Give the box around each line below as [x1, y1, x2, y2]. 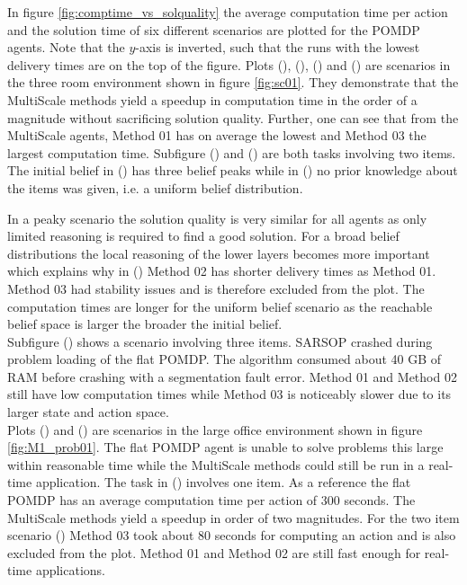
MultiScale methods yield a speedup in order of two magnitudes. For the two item [7, 508, 460, 527]
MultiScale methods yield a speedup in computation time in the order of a [7, 90, 418, 109]
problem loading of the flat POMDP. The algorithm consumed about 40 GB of [7, 350, 442, 368]
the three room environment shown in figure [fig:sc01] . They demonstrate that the [7, 73, 459, 92]
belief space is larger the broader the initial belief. [7, 315, 283, 333]
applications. [35, 561, 105, 580]
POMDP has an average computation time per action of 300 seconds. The [7, 491, 416, 510]
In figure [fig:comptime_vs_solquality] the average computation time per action [7, 3, 448, 21]
